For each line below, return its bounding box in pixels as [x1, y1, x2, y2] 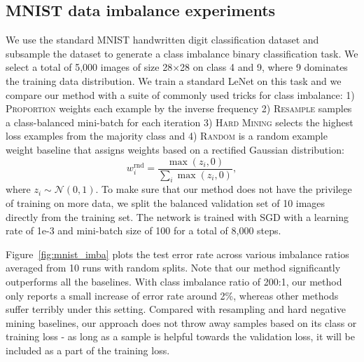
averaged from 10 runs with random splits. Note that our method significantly [6, 260, 341, 275]
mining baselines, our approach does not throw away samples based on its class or [6, 315, 357, 330]
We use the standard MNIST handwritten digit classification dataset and [6, 32, 319, 47]
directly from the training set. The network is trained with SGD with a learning [6, 209, 349, 224]
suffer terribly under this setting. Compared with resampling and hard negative [6, 302, 346, 316]
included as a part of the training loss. [6, 342, 170, 357]
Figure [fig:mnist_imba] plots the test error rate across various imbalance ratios [6, 246, 349, 261]
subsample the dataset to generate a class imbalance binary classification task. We [6, 46, 358, 60]
